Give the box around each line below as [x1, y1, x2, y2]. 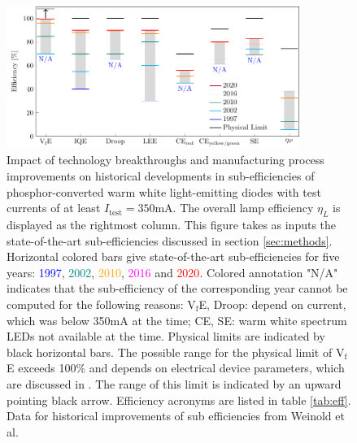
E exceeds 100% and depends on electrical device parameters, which [7, 359, 345, 376]
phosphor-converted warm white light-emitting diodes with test [7, 183, 321, 200]
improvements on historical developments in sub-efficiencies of [7, 167, 315, 184]
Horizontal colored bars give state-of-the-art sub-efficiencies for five [7, 248, 340, 265]
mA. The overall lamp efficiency [155, 199, 314, 216]
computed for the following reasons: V [7, 295, 196, 312]
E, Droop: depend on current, [198, 295, 346, 312]
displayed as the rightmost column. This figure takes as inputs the [7, 215, 337, 232]
